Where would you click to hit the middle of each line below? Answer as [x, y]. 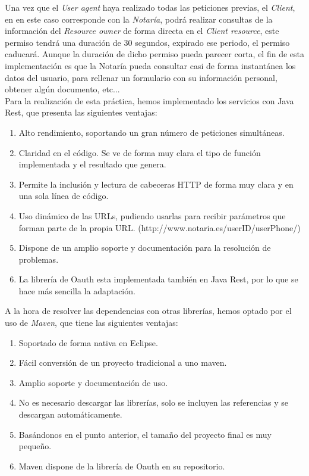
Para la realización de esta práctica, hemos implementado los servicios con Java [149, 100]
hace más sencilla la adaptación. [77, 290]
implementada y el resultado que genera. [92, 164]
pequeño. [35, 446]
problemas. [39, 259]
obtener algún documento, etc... [62, 89]
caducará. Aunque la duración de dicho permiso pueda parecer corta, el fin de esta [154, 54]
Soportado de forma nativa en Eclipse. [88, 342]
